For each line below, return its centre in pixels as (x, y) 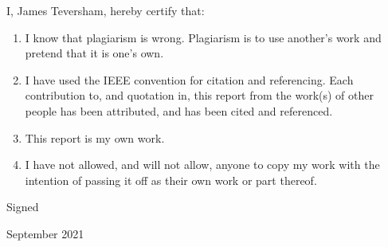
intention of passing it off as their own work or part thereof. (171, 180)
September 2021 (45, 233)
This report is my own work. (95, 137)
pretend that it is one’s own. (94, 53)
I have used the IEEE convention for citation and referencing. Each (189, 79)
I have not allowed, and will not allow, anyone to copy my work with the (202, 165)
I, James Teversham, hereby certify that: (106, 10)
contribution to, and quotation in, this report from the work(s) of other (199, 95)
